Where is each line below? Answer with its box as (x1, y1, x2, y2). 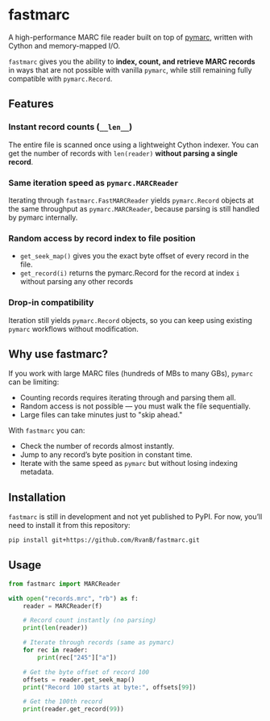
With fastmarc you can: (8, 425, 85, 435)
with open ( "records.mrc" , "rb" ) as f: (8, 594, 139, 602)
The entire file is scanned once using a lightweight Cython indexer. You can (8, 140, 260, 149)
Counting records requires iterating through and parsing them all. (19, 393, 236, 403)
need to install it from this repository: (8, 521, 131, 530)
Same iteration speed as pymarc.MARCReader (8, 177, 179, 188)
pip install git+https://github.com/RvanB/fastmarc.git (8, 536, 200, 544)
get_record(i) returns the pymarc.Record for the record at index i (19, 268, 240, 278)
